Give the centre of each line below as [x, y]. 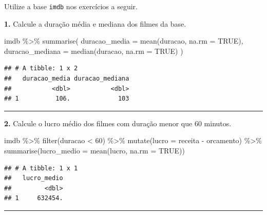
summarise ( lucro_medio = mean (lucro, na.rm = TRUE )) [94, 150]
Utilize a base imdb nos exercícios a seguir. [71, 6]
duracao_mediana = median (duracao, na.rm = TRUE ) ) [94, 51]
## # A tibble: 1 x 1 [41, 168]
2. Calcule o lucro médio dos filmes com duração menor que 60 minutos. [118, 123]
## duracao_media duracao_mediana [67, 79]
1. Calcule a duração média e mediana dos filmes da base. [95, 23]
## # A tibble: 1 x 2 [41, 69]
